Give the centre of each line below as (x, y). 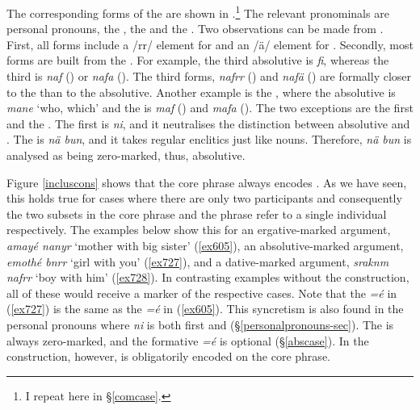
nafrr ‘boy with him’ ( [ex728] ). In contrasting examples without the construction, (208, 277)
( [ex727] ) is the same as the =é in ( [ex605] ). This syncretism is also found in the (205, 309)
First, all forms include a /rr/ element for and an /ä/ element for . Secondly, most (210, 44)
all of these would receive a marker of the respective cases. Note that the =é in (202, 293)
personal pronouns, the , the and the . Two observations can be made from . (195, 29)
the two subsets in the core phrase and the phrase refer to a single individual (197, 213)
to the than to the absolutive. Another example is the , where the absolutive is (201, 92)
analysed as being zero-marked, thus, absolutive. (126, 155)
